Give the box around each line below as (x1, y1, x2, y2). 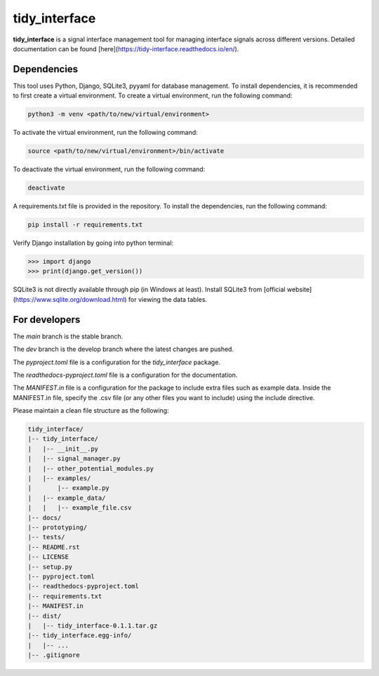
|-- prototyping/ (27, 524, 88, 531)
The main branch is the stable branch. (13, 332, 124, 340)
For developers (13, 313, 81, 326)
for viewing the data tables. (128, 295, 207, 303)
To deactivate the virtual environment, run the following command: (13, 165, 206, 173)
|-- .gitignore (27, 651, 80, 659)
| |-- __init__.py (27, 444, 98, 453)
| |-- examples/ (27, 475, 91, 482)
